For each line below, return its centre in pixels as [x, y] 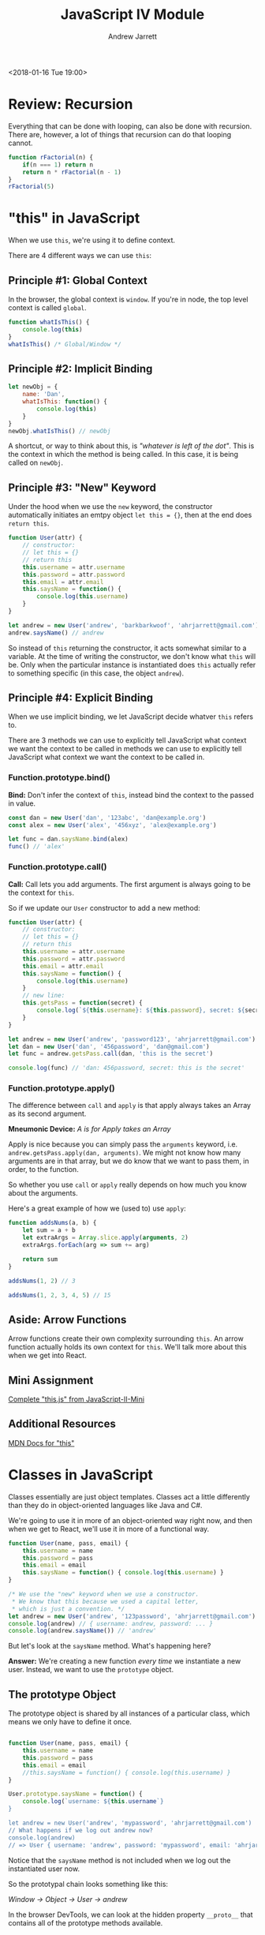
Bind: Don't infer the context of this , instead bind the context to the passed [131, 795]
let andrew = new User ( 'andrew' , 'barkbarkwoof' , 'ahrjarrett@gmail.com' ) [134, 625]
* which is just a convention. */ [68, 1609]
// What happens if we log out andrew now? [81, 1830]
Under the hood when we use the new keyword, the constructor [110, 507]
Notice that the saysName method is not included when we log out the [119, 1860]
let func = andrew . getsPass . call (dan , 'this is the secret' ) [111, 1054]
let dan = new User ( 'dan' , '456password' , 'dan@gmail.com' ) [109, 1046]
